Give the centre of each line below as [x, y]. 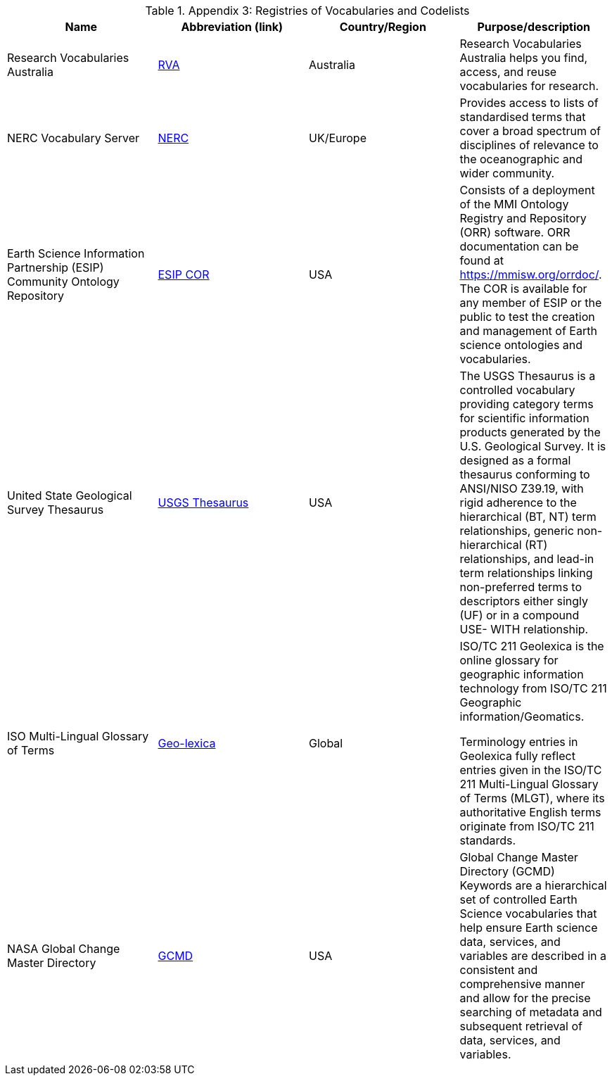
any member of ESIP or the [531, 303]
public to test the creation [527, 317]
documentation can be [519, 246]
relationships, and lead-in [527, 559]
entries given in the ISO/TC [531, 770]
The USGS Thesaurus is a [528, 376]
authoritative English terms [530, 812]
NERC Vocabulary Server [74, 138]
